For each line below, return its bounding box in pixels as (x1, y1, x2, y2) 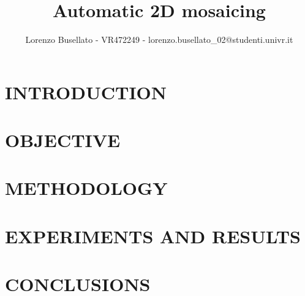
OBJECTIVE (5, 127, 121, 153)
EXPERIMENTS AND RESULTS (5, 223, 301, 248)
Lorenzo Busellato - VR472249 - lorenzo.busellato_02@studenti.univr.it (25, 33, 293, 46)
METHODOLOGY (5, 175, 168, 200)
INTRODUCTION (5, 79, 167, 104)
